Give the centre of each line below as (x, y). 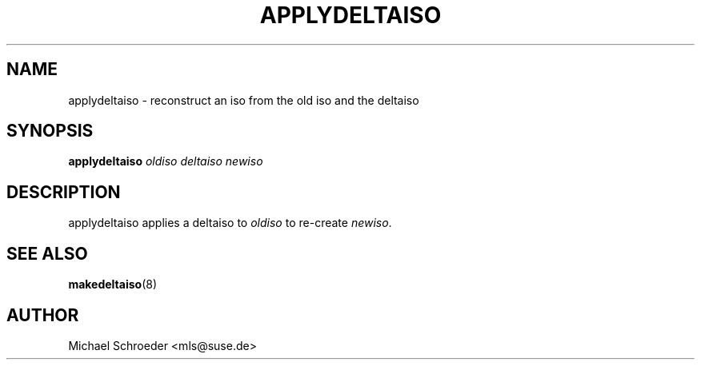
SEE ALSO (47, 253)
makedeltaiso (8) (113, 284)
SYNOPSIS (50, 131)
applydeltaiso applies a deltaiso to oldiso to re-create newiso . (230, 223)
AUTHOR (43, 315)
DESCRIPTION (64, 192)
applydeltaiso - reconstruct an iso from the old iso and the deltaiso (244, 100)
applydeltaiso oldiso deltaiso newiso (166, 161)
